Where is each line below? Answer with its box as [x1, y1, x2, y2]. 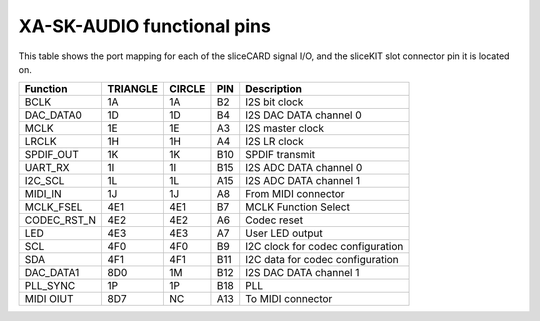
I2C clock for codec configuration [245, 240, 404, 254]
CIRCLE [169, 82, 206, 96]
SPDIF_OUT [24, 148, 80, 162]
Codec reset [245, 213, 304, 227]
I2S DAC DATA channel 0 [245, 108, 362, 122]
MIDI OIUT [24, 292, 74, 306]
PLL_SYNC [24, 279, 76, 293]
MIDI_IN [24, 187, 62, 201]
